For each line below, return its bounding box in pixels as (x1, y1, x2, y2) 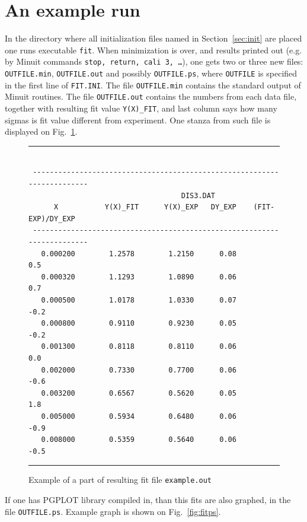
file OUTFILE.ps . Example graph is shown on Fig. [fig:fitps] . (5, 505, 221, 517)
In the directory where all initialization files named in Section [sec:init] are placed (5, 32, 302, 44)
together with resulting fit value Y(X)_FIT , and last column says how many (5, 102, 277, 114)
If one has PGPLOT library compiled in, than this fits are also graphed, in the (5, 493, 291, 505)
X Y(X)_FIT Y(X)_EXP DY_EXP (53, 203, 236, 212)
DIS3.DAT (181, 191, 215, 200)
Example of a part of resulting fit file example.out (28, 473, 212, 486)
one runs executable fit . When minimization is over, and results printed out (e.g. (5, 43, 302, 56)
